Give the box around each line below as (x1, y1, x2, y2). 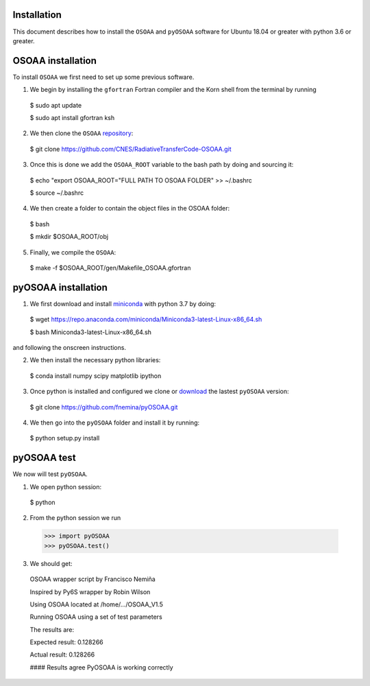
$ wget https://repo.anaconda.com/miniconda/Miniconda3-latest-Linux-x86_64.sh (29, 316, 262, 324)
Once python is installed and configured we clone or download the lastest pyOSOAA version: (29, 388, 289, 396)
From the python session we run (29, 514, 121, 522)
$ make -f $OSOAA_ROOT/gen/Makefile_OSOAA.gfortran (29, 263, 191, 272)
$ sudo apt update (29, 101, 82, 109)
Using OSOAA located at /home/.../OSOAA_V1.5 (29, 600, 164, 608)
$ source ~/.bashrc (29, 189, 84, 197)
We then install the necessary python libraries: (29, 356, 161, 364)
